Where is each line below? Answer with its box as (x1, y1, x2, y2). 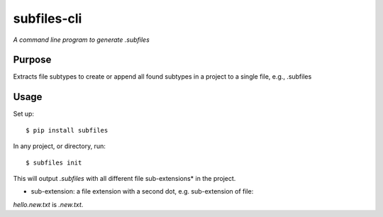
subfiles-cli (13, 11, 82, 26)
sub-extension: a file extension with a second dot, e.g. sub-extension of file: (30, 187, 254, 196)
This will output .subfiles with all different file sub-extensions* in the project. (13, 174, 236, 182)
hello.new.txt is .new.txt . (13, 200, 84, 208)
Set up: (13, 110, 35, 118)
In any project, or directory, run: (13, 142, 106, 150)
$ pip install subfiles (26, 126, 109, 134)
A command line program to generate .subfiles (13, 35, 150, 44)
